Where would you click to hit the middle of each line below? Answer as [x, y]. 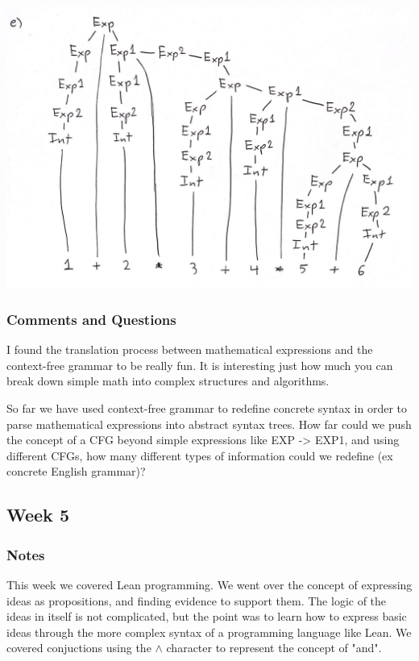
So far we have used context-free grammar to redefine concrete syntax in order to [207, 408]
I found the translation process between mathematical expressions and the [190, 349]
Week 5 [38, 515]
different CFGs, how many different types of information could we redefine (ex [200, 455]
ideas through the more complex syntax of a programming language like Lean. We [209, 632]
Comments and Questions [91, 319]
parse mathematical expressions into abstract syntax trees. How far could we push [209, 424]
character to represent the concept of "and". [274, 648]
